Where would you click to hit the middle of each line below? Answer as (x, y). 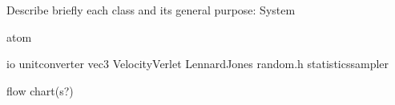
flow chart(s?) (40, 90)
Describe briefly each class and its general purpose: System (151, 10)
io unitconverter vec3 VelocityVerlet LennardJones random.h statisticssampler (198, 64)
